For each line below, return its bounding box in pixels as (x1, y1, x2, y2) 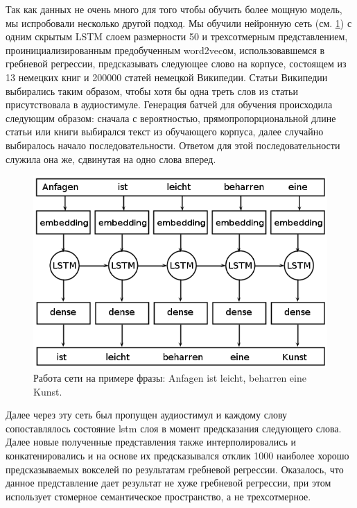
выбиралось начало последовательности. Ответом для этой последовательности (6, 137, 340, 152)
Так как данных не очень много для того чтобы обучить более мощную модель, (6, 2, 342, 16)
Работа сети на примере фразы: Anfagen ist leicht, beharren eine (33, 371, 306, 385)
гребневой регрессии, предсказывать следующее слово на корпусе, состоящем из (6, 56, 347, 71)
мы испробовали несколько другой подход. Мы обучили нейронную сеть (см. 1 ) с (6, 15, 352, 30)
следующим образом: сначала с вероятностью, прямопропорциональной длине (6, 110, 336, 125)
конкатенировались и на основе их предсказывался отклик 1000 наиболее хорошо (6, 448, 349, 463)
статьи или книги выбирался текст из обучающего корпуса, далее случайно (6, 124, 324, 139)
